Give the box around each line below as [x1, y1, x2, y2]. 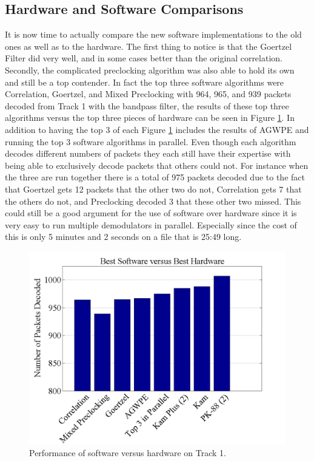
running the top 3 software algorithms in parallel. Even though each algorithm [5, 135, 296, 148]
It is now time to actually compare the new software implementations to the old [5, 28, 302, 41]
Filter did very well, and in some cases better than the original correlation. [5, 52, 282, 64]
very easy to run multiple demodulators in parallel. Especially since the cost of [5, 218, 297, 231]
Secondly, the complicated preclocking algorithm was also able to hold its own [5, 63, 295, 76]
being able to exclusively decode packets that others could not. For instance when [5, 159, 309, 171]
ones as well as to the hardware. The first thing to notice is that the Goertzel [5, 39, 292, 52]
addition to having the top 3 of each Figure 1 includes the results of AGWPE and [5, 123, 309, 135]
